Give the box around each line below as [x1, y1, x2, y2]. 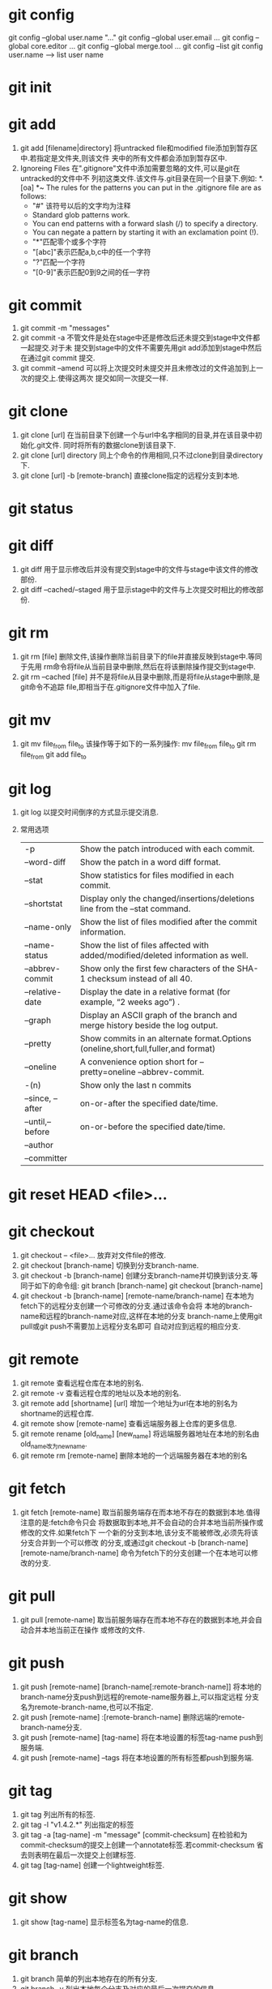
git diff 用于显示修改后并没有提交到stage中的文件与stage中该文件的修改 [19, 565, 259, 574]
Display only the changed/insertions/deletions [79, 893, 255, 904]
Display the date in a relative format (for [79, 986, 231, 998]
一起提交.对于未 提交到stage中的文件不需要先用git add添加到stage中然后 [19, 343, 262, 352]
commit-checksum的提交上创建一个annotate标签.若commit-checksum [19, 1840, 255, 1849]
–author [23, 1140, 54, 1151]
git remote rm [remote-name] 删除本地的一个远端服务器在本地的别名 [19, 1450, 248, 1461]
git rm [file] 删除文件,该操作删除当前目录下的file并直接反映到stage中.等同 [19, 651, 262, 661]
